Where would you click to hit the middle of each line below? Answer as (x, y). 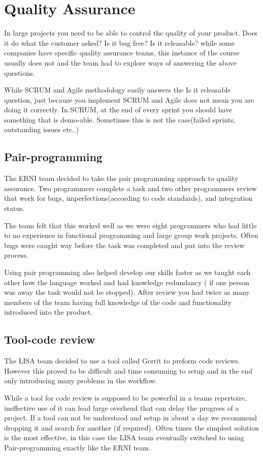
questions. (20, 72)
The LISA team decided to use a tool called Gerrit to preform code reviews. (122, 361)
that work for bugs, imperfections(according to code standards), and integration (128, 198)
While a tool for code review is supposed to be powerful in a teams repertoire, (126, 397)
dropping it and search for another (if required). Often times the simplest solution (131, 427)
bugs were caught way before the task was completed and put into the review (124, 245)
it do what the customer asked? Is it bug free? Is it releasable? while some (119, 42)
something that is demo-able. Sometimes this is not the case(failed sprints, (120, 119)
